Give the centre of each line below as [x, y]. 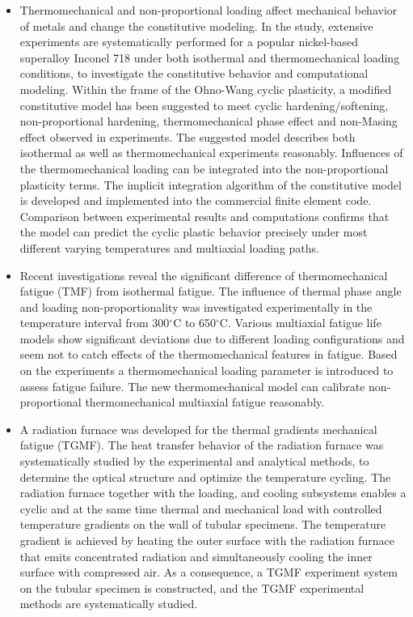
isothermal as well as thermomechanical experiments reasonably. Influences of [211, 153]
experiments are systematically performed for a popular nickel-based [189, 42]
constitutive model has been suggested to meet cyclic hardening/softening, [204, 105]
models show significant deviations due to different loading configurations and [212, 338]
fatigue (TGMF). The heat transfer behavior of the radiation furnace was [202, 445]
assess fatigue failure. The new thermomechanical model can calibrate [192, 386]
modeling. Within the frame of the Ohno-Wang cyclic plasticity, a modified [206, 89]
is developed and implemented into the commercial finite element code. [196, 200]
